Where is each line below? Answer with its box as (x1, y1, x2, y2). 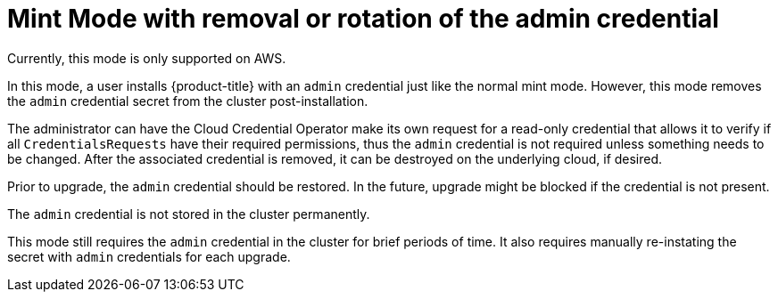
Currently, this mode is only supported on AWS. (7, 50, 286, 66)
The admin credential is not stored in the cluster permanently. (7, 206, 370, 222)
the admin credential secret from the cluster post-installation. (7, 93, 368, 109)
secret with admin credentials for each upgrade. (7, 248, 291, 264)
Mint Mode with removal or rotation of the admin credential (7, 4, 719, 34)
